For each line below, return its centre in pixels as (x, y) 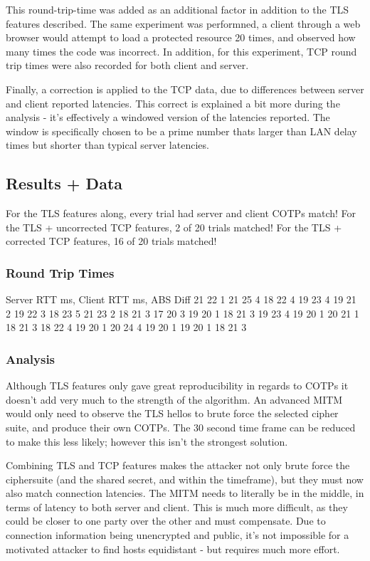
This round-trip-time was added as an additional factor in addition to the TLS (178, 9)
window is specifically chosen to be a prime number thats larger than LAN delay (181, 131)
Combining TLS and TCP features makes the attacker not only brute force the (178, 465)
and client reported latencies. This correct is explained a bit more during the (173, 103)
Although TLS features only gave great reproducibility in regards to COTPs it (177, 386)
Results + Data (64, 183)
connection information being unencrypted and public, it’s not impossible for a (178, 535)
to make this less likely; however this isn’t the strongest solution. (147, 441)
